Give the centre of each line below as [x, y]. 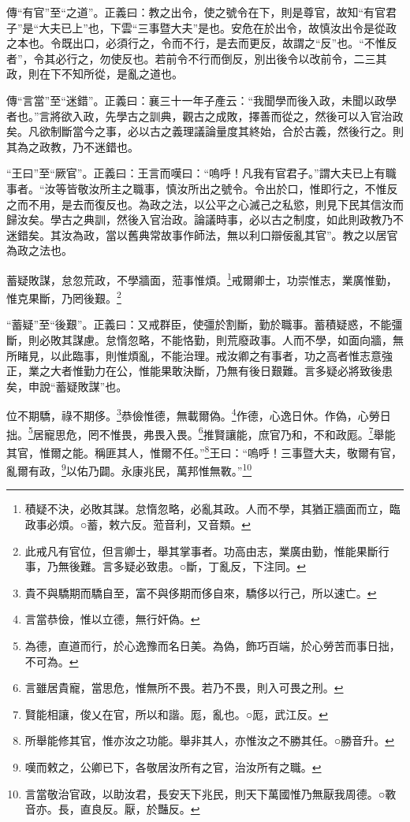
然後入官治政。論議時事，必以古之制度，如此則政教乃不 [260, 219]
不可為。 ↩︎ [52, 661]
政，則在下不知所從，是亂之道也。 [95, 74]
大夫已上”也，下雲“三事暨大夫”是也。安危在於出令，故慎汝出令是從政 [218, 27]
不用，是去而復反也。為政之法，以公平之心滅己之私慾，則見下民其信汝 [210, 204]
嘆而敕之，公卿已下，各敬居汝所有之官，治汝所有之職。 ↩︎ [173, 766]
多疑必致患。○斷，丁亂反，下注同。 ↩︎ [209, 566]
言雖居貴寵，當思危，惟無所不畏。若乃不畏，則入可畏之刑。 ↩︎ [184, 688]
